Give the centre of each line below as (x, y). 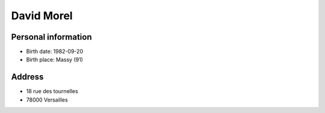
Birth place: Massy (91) (55, 60)
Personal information (52, 37)
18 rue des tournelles (52, 91)
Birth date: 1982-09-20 (55, 52)
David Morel (42, 16)
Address (27, 77)
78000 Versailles (47, 100)
